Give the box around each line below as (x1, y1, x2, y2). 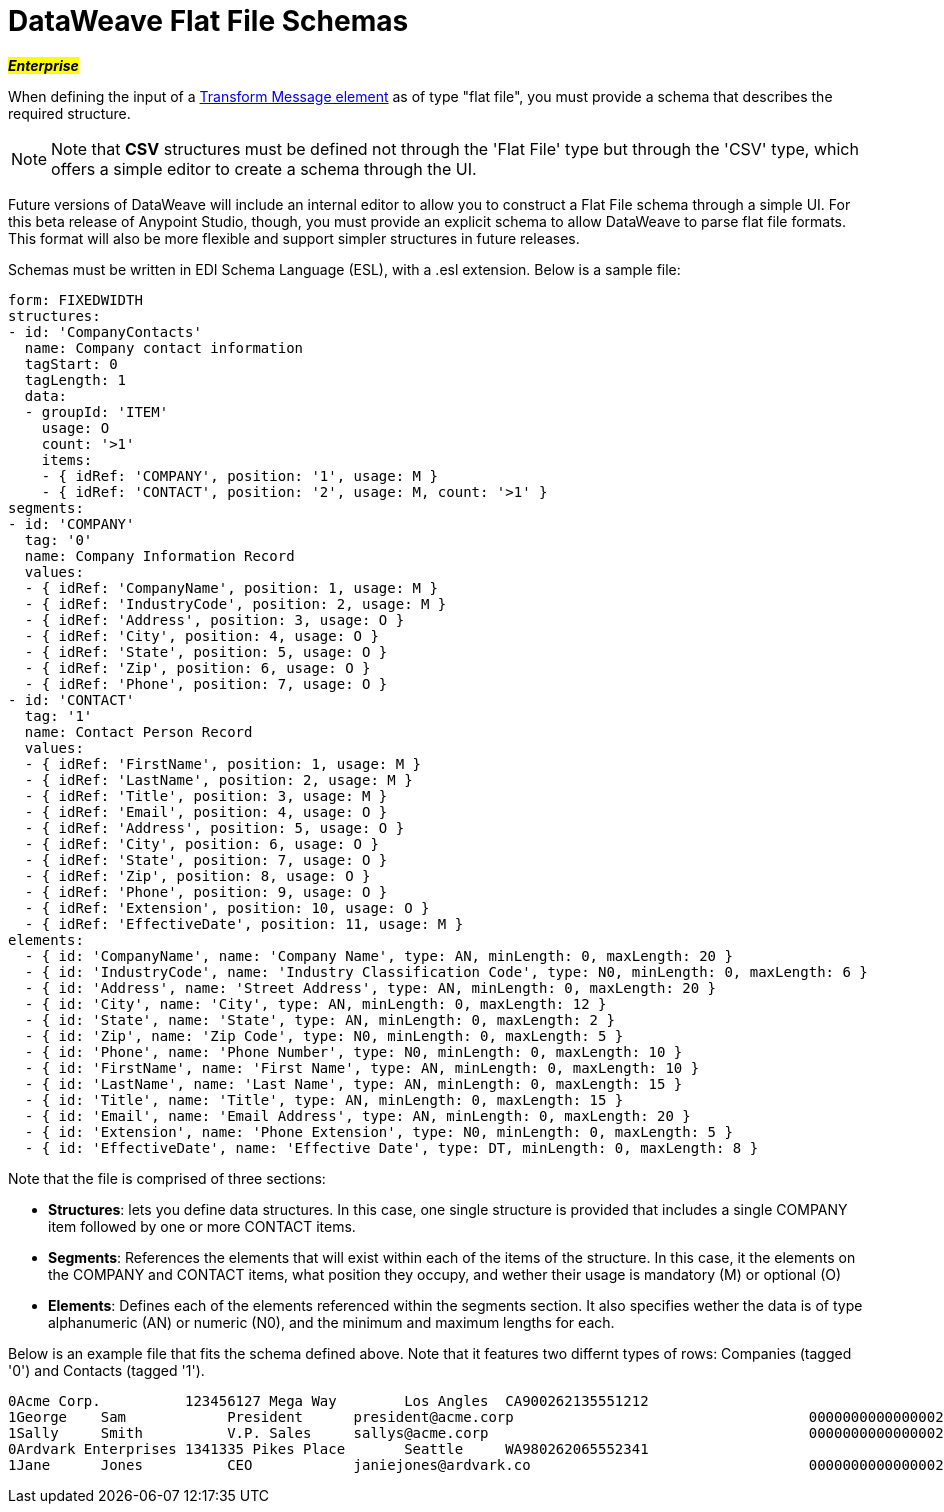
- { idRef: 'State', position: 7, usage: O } (24, 851, 388, 868)
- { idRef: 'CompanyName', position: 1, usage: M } (24, 579, 438, 596)
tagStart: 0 (24, 355, 118, 372)
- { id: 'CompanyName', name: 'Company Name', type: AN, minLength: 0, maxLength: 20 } (24, 947, 733, 964)
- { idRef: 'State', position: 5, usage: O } (24, 643, 388, 660)
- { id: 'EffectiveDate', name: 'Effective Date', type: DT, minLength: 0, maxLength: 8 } (24, 1139, 759, 1156)
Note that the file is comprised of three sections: (8, 1169, 326, 1187)
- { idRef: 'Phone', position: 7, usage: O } (24, 675, 388, 692)
